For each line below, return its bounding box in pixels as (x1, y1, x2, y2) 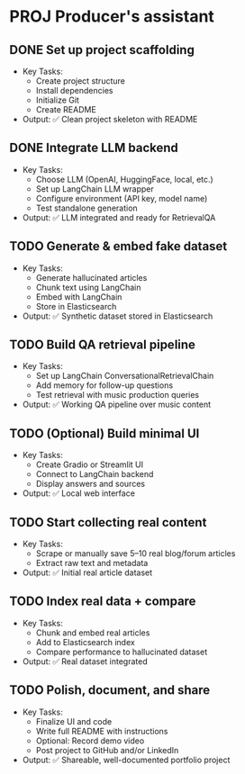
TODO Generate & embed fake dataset (9, 238, 228, 254)
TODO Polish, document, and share (9, 682, 211, 698)
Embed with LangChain (35, 291, 122, 302)
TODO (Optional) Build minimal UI (9, 426, 200, 441)
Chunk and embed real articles (35, 627, 150, 638)
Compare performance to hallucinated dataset (35, 646, 208, 657)
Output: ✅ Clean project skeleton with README (22, 114, 198, 124)
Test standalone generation (35, 202, 138, 213)
